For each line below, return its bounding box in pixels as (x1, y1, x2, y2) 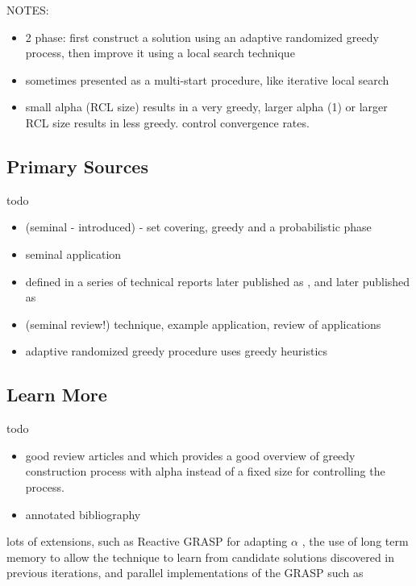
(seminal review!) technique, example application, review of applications (25, 315, 381, 332)
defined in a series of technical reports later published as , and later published (25, 272, 410, 289)
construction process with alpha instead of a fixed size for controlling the (25, 463, 385, 480)
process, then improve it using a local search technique (25, 44, 295, 61)
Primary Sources (6, 153, 148, 178)
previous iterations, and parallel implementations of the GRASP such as (6, 564, 364, 581)
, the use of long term (302, 533, 409, 550)
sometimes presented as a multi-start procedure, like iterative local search (25, 71, 389, 88)
